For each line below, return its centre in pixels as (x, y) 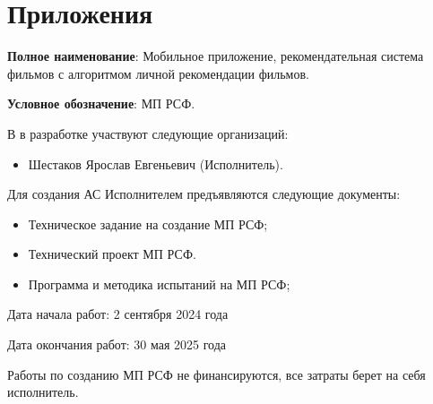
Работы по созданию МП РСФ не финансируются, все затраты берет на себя (216, 374)
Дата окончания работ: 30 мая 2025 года (117, 344)
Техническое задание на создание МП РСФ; (148, 223)
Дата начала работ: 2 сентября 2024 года (118, 314)
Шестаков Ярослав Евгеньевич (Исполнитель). (156, 163)
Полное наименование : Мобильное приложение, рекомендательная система (216, 56)
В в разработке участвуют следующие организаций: (148, 133)
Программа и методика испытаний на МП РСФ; (159, 284)
